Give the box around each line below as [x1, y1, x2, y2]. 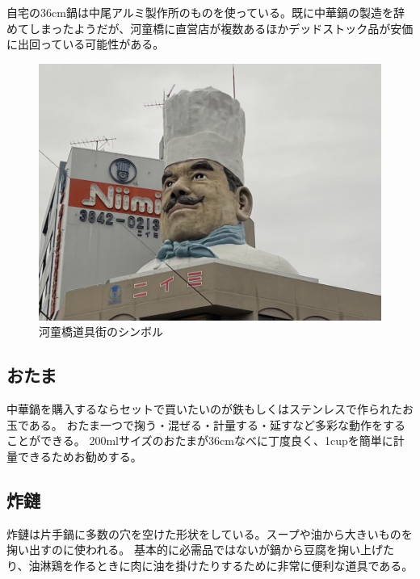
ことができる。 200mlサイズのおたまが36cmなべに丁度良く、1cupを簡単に [6, 432, 393, 449]
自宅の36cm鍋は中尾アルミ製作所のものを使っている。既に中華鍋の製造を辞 [6, 4, 405, 20]
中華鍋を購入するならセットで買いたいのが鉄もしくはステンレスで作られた [6, 401, 402, 417]
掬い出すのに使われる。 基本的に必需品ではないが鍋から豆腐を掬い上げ [6, 541, 383, 558]
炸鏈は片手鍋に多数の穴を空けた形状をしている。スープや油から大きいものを [6, 525, 413, 542]
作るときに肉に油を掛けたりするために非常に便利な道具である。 [73, 556, 414, 573]
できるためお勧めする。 [17, 447, 142, 464]
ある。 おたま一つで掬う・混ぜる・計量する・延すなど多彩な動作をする [28, 416, 406, 433]
